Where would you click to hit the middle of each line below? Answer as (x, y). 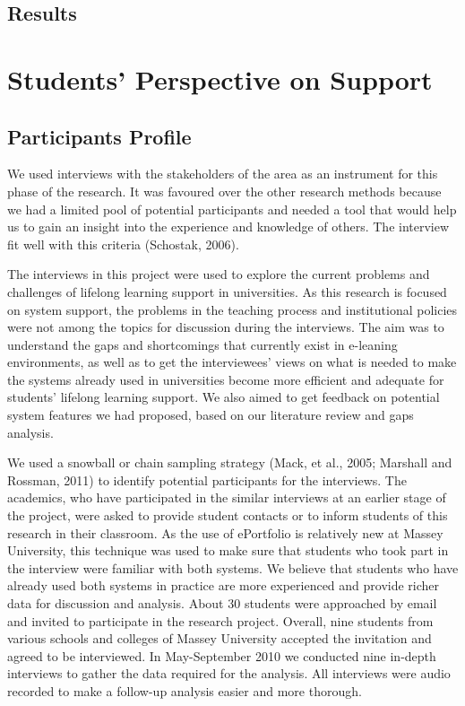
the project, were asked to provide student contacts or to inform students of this (228, 515)
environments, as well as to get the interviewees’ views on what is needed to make (232, 362)
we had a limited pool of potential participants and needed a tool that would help (232, 209)
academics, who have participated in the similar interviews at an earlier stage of (227, 497)
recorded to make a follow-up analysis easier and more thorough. (185, 690)
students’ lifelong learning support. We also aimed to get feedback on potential (224, 397)
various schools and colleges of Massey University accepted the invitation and (220, 638)
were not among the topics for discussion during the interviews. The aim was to (226, 327)
